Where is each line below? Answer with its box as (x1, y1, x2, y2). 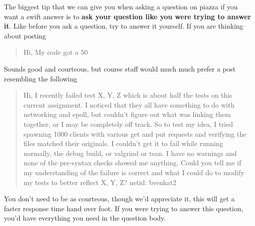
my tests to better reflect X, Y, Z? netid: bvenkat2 (23, 177, 177, 187)
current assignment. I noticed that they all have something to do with (23, 99, 235, 110)
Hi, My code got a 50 (23, 47, 88, 57)
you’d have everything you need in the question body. (4, 213, 166, 223)
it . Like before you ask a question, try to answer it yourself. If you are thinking (4, 21, 244, 31)
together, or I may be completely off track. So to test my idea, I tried (23, 118, 233, 129)
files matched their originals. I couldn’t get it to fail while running (23, 138, 223, 149)
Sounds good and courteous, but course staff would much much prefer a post (4, 63, 236, 74)
